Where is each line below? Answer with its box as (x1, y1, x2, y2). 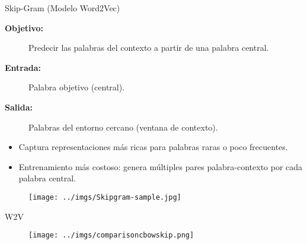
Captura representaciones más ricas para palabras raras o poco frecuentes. (18, 141, 288, 153)
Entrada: (5, 61, 41, 73)
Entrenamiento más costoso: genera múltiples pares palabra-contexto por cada (18, 160, 303, 173)
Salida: (5, 100, 33, 113)
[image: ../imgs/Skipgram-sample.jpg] (28, 193, 181, 201)
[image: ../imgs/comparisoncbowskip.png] (28, 231, 194, 240)
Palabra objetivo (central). (28, 81, 125, 93)
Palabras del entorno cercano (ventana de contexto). (28, 121, 218, 133)
